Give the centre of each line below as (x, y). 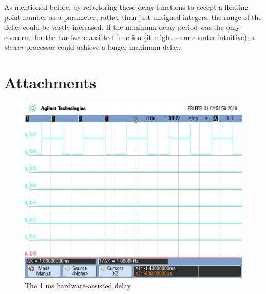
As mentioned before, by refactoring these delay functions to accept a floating (126, 7)
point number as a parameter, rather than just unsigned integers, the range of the (133, 17)
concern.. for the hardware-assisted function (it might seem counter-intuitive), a (130, 37)
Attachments (50, 82)
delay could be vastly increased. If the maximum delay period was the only (122, 27)
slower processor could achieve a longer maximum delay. (92, 47)
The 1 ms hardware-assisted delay (78, 285)
